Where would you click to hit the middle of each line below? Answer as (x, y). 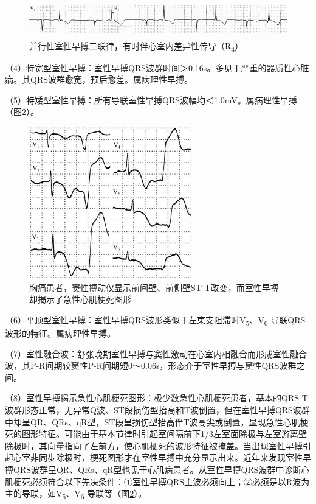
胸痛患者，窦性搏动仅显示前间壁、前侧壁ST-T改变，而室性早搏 (154, 287)
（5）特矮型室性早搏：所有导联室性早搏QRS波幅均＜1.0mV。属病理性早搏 (151, 100)
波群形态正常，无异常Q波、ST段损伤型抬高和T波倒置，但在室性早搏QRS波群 (157, 409)
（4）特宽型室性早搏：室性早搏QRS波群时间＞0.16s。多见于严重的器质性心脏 (157, 67)
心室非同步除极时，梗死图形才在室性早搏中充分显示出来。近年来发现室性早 (162, 457)
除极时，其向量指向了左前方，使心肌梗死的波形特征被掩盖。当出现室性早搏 (154, 445)
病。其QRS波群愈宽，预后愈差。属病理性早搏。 (99, 79)
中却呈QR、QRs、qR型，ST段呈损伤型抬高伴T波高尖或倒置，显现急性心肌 (153, 422)
